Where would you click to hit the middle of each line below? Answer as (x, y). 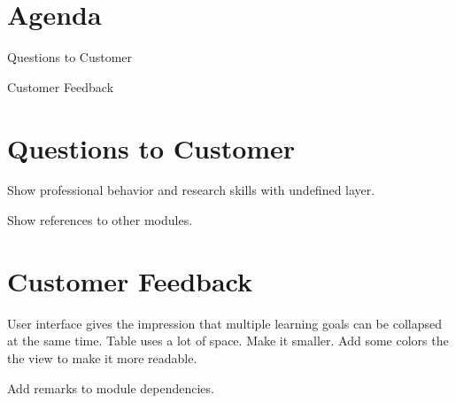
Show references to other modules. (100, 220)
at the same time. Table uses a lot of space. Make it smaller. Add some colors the (228, 341)
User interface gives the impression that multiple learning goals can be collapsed (224, 323)
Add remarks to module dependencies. (111, 387)
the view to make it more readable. (102, 357)
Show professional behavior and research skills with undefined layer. (191, 190)
